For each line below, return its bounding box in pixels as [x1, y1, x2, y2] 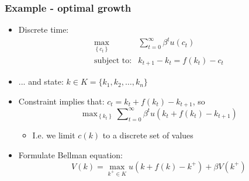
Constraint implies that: [18, 95, 105, 107]
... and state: [18, 75, 64, 88]
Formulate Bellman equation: [18, 148, 123, 161]
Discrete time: [18, 23, 69, 36]
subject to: [94, 56, 132, 65]
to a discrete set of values [102, 129, 193, 141]
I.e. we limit [32, 129, 75, 141]
